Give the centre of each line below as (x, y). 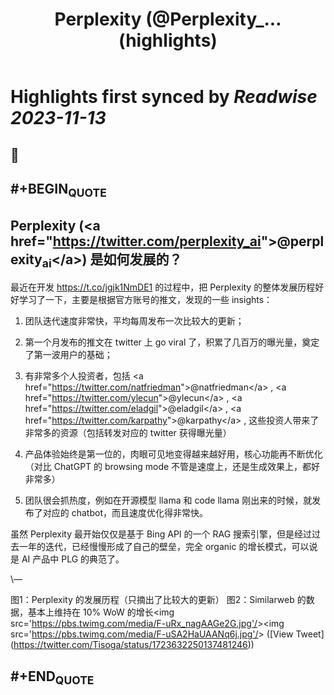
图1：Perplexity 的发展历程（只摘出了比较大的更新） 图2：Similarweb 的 (158, 600)
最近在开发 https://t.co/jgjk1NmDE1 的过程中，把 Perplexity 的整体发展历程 (163, 287)
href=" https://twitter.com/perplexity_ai (136, 241)
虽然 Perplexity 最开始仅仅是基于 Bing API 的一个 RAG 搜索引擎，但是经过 (161, 534)
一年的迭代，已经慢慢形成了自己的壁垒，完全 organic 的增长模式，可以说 (168, 547)
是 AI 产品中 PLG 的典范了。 (67, 559)
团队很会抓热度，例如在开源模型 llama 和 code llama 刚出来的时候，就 (168, 500)
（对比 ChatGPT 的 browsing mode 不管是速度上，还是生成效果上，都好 (172, 467)
